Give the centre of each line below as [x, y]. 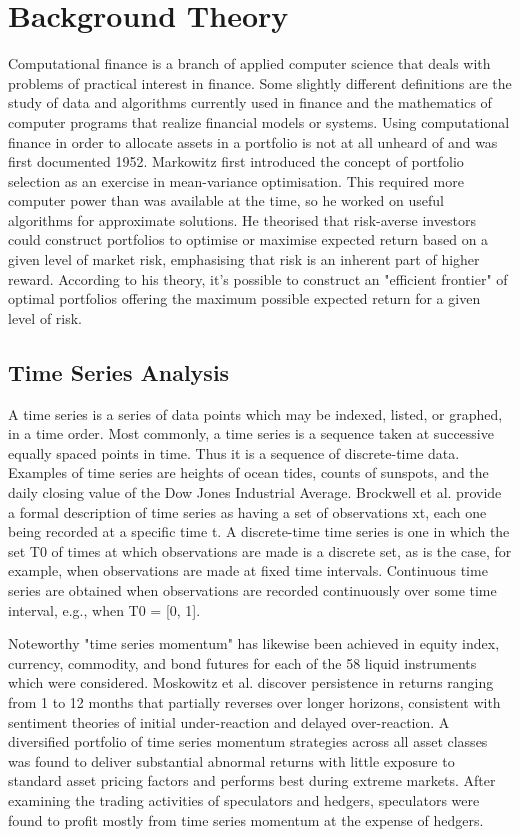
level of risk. [45, 317]
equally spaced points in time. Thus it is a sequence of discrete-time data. [234, 452]
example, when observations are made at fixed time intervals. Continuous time [248, 570]
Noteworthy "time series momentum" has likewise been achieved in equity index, [254, 643]
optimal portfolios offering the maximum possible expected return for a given [244, 298]
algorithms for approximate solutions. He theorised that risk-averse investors [242, 219]
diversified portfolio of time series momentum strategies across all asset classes [248, 741]
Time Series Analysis [119, 371]
